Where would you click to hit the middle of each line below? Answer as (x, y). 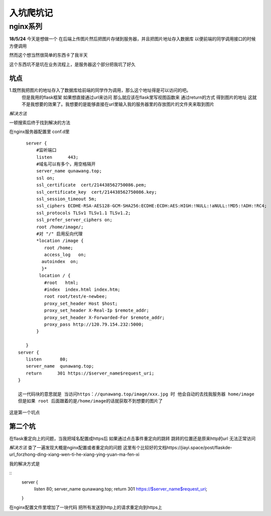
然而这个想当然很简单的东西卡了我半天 (48, 55)
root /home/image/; (60, 227)
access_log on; (65, 255)
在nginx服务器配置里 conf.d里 (39, 131)
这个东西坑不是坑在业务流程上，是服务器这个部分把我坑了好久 (72, 64)
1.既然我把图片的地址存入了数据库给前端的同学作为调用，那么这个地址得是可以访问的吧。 (100, 90)
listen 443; (57, 157)
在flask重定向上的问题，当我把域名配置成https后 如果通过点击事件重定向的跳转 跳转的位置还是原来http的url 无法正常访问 (132, 438)
